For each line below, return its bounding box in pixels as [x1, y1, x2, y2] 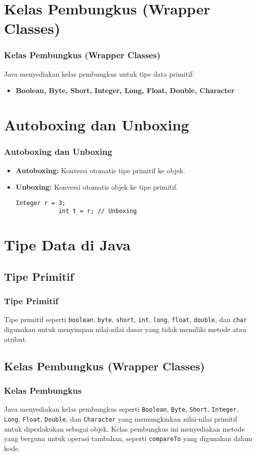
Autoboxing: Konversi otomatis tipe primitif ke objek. [15, 165, 185, 175]
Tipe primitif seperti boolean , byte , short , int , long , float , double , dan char [4, 314, 247, 325]
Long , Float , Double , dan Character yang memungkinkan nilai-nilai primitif [4, 413, 238, 424]
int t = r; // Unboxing [58, 208, 137, 215]
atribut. [4, 334, 27, 344]
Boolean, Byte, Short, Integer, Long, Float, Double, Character [15, 85, 235, 96]
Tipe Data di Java [4, 234, 131, 255]
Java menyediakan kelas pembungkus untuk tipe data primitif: [4, 68, 194, 79]
